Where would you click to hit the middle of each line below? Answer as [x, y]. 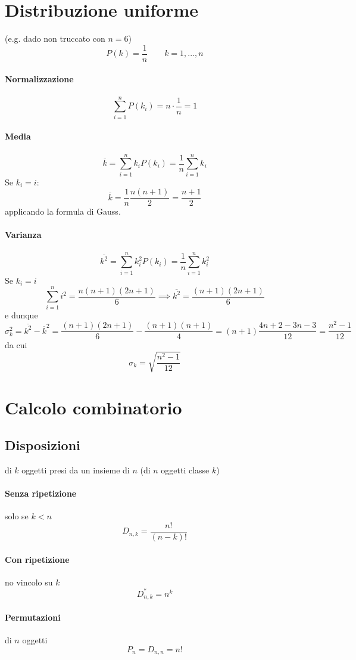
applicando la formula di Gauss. [63, 211]
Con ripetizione [37, 559]
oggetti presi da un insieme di [76, 470]
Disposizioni [43, 445]
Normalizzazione [39, 79]
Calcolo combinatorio [93, 407]
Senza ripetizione [41, 493]
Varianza [23, 235]
